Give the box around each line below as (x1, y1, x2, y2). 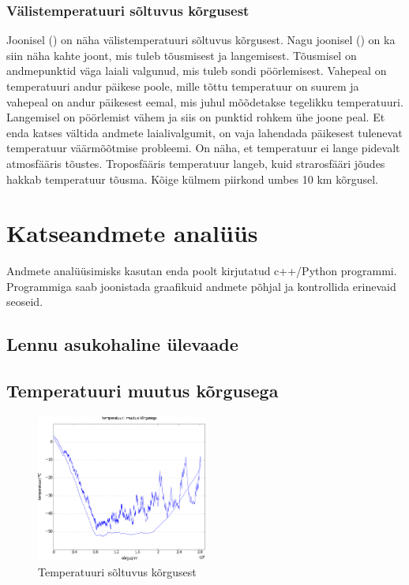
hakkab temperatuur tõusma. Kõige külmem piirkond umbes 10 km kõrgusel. (6, 170, 378, 187)
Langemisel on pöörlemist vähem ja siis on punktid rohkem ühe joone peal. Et (6, 109, 385, 125)
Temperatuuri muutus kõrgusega (6, 378, 279, 403)
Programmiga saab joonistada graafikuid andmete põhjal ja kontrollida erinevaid (6, 278, 396, 294)
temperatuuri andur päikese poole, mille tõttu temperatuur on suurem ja (6, 78, 359, 94)
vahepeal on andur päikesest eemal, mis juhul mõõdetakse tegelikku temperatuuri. (6, 93, 403, 110)
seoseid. (6, 293, 43, 310)
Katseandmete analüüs (6, 217, 258, 249)
